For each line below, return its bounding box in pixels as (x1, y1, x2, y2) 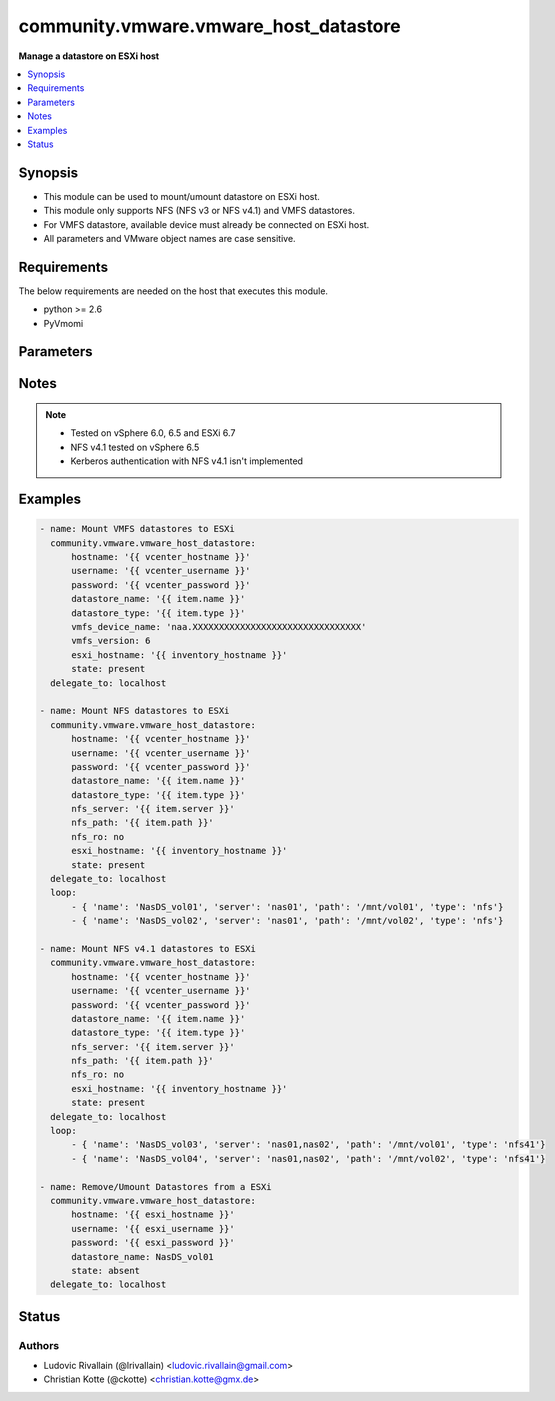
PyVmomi (43, 317, 84, 329)
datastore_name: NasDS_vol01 (71, 1251, 214, 1262)
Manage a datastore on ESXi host (18, 50, 160, 62)
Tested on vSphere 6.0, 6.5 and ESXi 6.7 (70, 427, 236, 439)
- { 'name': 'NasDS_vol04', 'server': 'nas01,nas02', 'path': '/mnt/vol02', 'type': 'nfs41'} (71, 1153, 546, 1164)
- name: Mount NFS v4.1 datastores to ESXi (39, 943, 257, 954)
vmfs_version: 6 (71, 635, 151, 647)
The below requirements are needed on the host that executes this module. (18, 285, 329, 297)
